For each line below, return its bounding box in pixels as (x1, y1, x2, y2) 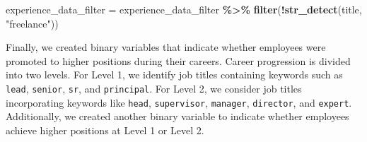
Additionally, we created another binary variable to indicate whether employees (6, 109, 349, 124)
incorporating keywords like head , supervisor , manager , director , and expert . (6, 95, 352, 110)
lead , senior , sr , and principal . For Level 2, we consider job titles (6, 81, 302, 95)
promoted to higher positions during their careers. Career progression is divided (6, 53, 351, 68)
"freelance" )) (6, 16, 59, 30)
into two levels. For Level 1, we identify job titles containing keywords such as (6, 67, 343, 82)
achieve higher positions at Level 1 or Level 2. (6, 122, 204, 137)
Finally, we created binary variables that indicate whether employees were (6, 40, 326, 54)
